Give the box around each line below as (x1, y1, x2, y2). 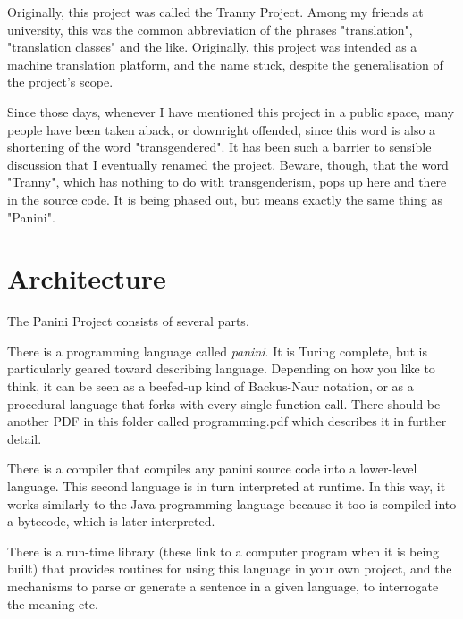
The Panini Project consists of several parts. (7, 312, 249, 330)
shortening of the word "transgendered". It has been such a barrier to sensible (7, 138, 432, 156)
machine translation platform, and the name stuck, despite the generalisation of (7, 54, 443, 73)
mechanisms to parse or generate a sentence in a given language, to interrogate (7, 576, 439, 595)
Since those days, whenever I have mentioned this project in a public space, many (7, 102, 455, 121)
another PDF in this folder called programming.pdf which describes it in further (7, 412, 447, 431)
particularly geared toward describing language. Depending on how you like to (7, 359, 435, 378)
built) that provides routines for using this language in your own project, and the (7, 559, 452, 578)
